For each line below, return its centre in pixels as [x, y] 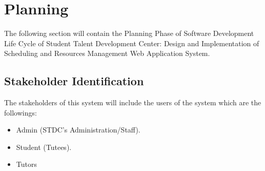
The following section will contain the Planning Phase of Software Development [129, 33]
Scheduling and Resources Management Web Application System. [107, 53]
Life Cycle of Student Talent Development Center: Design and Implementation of [132, 43]
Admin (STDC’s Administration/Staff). [78, 130]
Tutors [26, 164]
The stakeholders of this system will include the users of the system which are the [133, 102]
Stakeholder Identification [74, 81]
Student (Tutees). [44, 147]
